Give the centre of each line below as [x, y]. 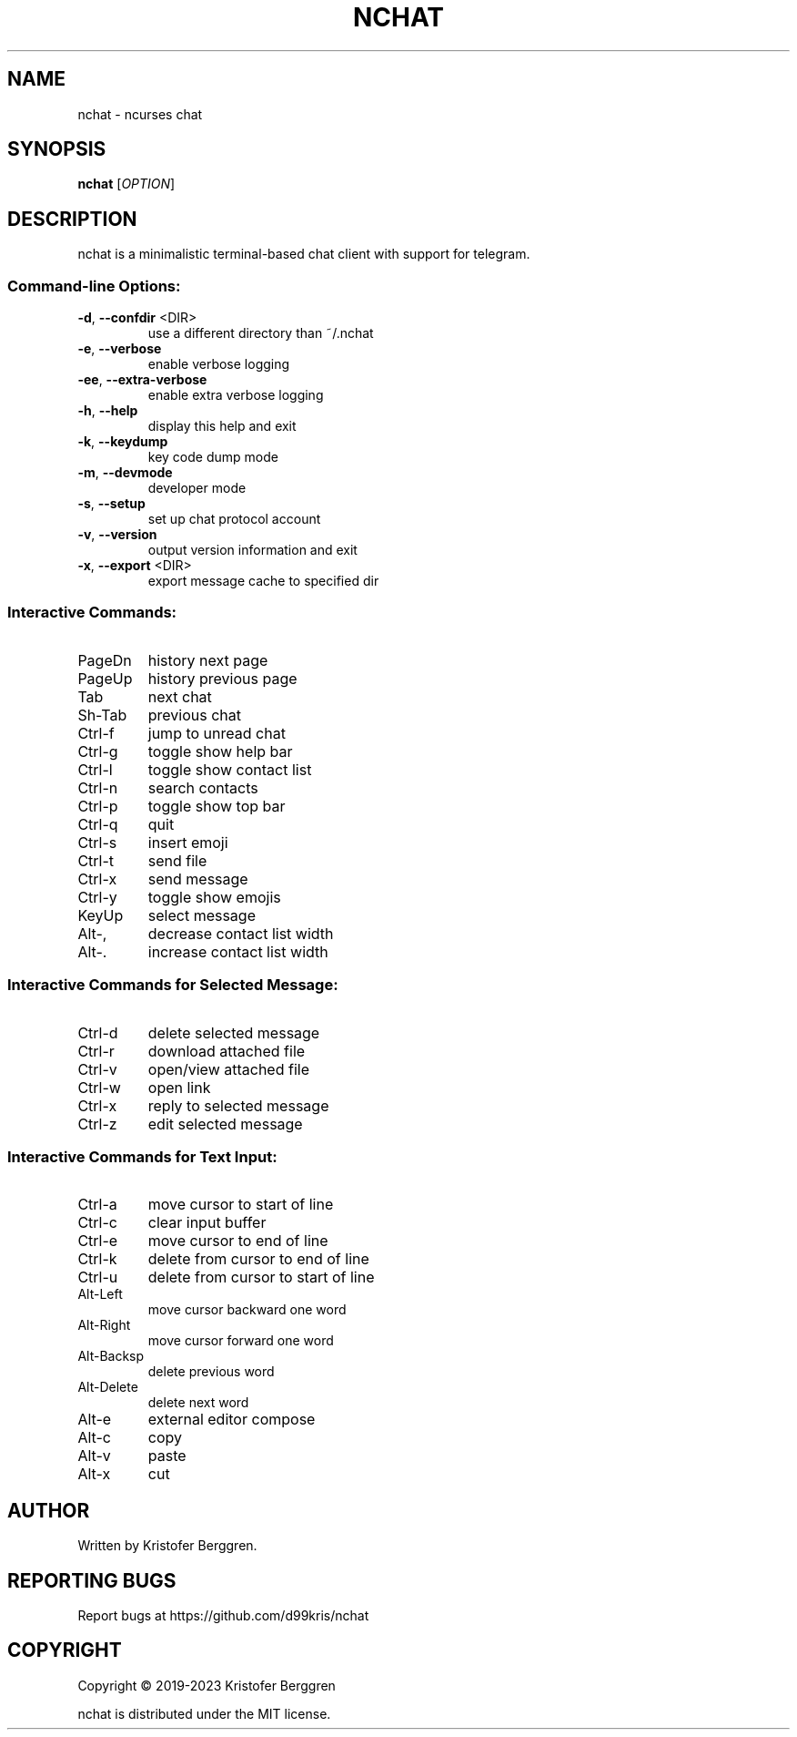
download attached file [227, 1051]
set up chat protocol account [234, 519]
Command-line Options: [94, 286]
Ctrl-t [96, 860]
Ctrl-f [96, 733]
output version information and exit [252, 550]
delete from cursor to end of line [258, 1259]
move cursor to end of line [238, 1241]
